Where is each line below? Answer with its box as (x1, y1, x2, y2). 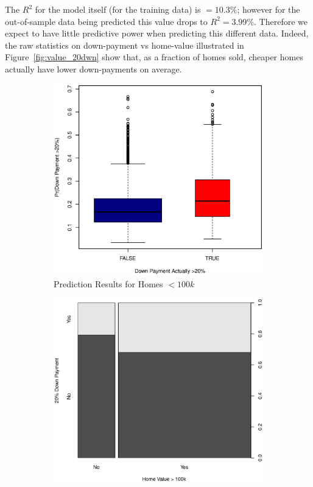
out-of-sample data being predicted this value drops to (5, 15, 208, 27)
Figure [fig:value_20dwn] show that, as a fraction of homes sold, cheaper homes (5, 51, 303, 63)
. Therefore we (254, 15, 308, 27)
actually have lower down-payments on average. (5, 62, 182, 75)
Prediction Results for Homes (54, 277, 163, 290)
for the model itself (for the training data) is (35, 3, 201, 15)
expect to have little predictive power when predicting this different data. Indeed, (5, 27, 309, 40)
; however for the (237, 3, 300, 15)
